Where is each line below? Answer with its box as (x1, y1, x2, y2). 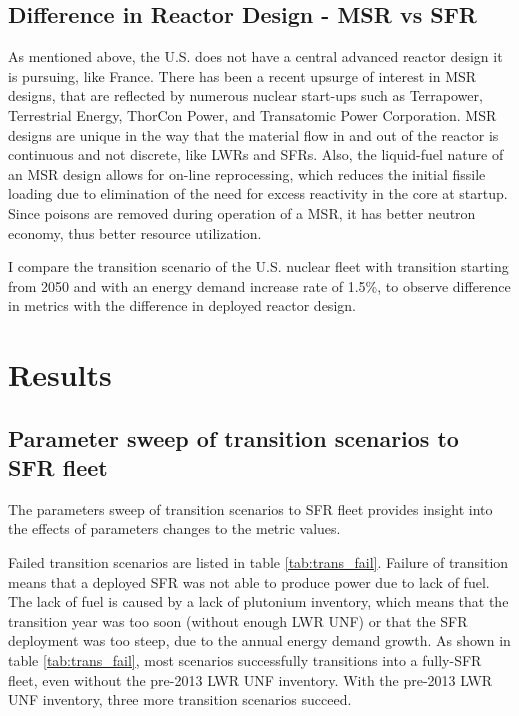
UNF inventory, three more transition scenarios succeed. (8, 689, 352, 710)
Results (8, 354, 112, 395)
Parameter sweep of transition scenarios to (8, 422, 459, 453)
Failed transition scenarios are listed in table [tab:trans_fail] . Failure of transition (8, 552, 509, 573)
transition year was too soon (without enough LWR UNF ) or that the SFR (8, 610, 468, 631)
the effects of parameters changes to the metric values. (8, 518, 341, 539)
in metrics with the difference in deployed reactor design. (8, 295, 356, 316)
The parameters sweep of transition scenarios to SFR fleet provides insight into (8, 498, 493, 519)
